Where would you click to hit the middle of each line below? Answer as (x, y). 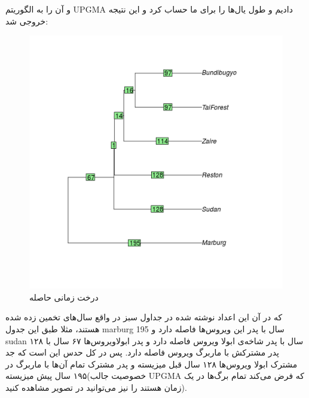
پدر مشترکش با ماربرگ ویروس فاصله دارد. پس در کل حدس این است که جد (142, 352)
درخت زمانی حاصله (64, 297)
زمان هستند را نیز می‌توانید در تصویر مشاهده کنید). (96, 387)
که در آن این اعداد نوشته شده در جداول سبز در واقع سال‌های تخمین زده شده (144, 317)
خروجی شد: (27, 21)
